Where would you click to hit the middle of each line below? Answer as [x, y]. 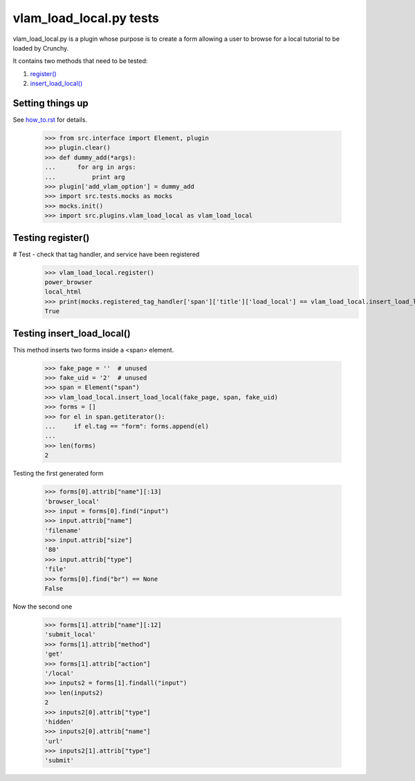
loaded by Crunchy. [41, 48]
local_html [63, 292]
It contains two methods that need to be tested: [80, 61]
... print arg [85, 177]
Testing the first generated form [58, 474]
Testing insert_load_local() [72, 333]
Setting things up [51, 103]
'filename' [63, 530]
